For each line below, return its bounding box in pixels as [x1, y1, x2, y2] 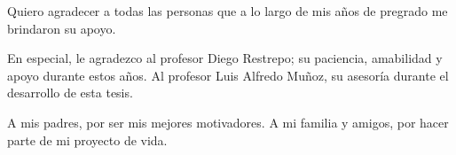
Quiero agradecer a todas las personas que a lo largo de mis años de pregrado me [7, 2, 448, 19]
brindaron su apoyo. [7, 19, 116, 37]
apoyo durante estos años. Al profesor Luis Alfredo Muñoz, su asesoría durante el [7, 66, 449, 84]
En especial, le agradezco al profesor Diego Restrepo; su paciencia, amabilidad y [7, 49, 443, 67]
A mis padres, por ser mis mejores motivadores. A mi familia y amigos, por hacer [7, 112, 449, 131]
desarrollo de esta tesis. [7, 83, 133, 102]
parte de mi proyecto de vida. [7, 130, 168, 149]
